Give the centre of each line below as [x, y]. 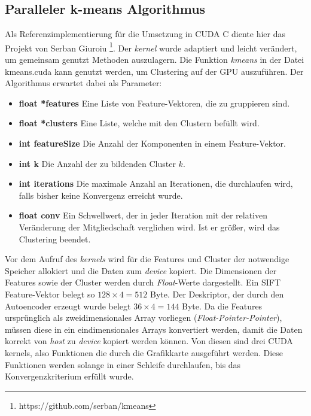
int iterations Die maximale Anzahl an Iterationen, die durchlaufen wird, [156, 183]
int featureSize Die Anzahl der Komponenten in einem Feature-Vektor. [152, 143]
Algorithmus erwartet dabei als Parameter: [83, 83]
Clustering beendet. [55, 239]
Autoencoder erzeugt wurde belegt [68, 306]
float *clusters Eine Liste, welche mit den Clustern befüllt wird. [139, 123]
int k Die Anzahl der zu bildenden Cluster [97, 163]
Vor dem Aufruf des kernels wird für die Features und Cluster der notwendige [147, 259]
